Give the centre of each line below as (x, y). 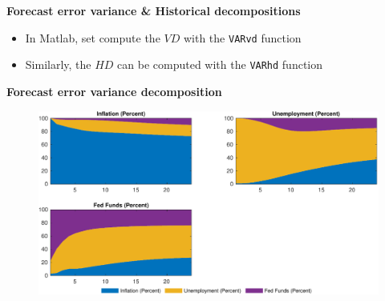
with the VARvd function (242, 37)
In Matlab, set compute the (93, 37)
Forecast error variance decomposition (114, 91)
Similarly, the (58, 64)
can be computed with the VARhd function (220, 64)
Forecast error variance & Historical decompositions (154, 10)
